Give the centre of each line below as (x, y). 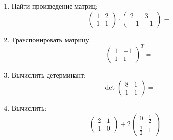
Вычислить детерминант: (49, 74)
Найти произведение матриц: (54, 6)
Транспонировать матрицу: (51, 39)
